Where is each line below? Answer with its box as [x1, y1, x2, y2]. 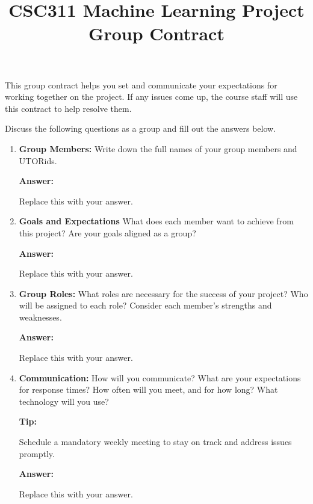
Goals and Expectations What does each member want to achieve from [19, 215, 294, 227]
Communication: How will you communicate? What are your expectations [19, 371, 301, 384]
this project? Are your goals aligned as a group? [19, 226, 196, 239]
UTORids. [19, 154, 57, 167]
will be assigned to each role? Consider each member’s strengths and [19, 299, 272, 312]
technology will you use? [19, 395, 109, 407]
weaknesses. [19, 310, 62, 323]
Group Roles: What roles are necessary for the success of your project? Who [19, 287, 308, 300]
